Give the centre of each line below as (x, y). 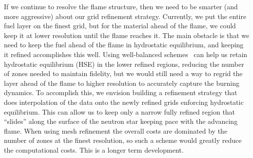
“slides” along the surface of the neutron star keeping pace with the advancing (121, 121)
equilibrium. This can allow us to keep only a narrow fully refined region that (120, 111)
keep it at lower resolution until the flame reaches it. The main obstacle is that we (127, 35)
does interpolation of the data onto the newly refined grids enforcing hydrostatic (124, 102)
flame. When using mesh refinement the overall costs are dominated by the (116, 130)
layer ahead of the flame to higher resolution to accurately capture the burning (122, 83)
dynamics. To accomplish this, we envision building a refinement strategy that (121, 92)
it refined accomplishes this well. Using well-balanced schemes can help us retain (126, 54)
